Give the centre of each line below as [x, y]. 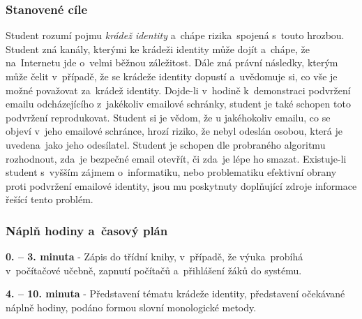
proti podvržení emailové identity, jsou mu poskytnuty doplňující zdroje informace [181, 185]
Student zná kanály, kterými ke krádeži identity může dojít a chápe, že [158, 49]
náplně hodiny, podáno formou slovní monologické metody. [131, 307]
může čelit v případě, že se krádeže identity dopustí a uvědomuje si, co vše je [172, 76]
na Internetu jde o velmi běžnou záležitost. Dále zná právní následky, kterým [172, 62]
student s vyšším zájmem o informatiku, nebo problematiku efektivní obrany [171, 172]
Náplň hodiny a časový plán [87, 230]
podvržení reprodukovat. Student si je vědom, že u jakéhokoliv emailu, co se [168, 117]
